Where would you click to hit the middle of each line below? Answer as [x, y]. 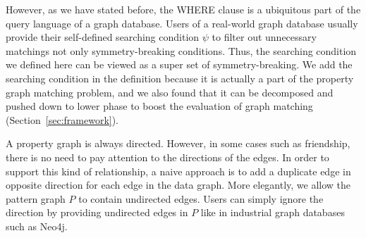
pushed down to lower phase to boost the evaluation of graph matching [159, 106]
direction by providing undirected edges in [97, 212]
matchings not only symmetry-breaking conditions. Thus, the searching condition [181, 50]
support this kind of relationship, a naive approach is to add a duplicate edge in [178, 171]
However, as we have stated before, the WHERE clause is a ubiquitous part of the [183, 9]
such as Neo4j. [37, 226]
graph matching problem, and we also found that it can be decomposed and [170, 92]
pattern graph [36, 198]
